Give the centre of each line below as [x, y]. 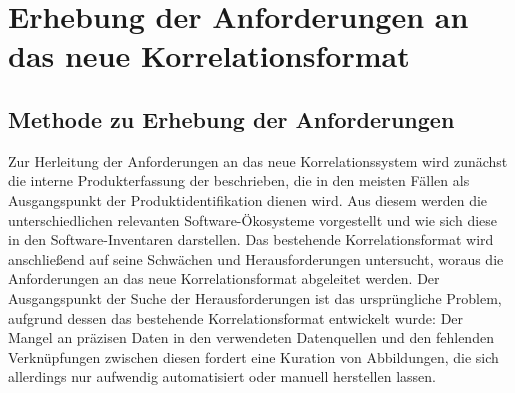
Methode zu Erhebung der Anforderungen [231, 118]
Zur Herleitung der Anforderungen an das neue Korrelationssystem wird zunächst [258, 160]
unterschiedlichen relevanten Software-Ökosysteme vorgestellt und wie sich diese [253, 219]
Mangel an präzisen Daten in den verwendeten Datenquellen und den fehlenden [251, 337]
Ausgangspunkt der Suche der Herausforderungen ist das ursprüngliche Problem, [255, 297]
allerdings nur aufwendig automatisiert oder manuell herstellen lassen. [222, 376]
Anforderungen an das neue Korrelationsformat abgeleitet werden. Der [224, 278]
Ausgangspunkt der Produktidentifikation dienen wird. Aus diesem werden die [248, 199]
